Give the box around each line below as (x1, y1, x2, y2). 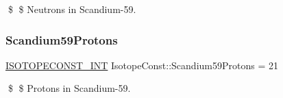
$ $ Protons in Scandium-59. (8, 81, 131, 95)
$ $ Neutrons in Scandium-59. (8, 2, 136, 16)
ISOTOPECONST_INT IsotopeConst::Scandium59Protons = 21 (5, 58, 278, 72)
